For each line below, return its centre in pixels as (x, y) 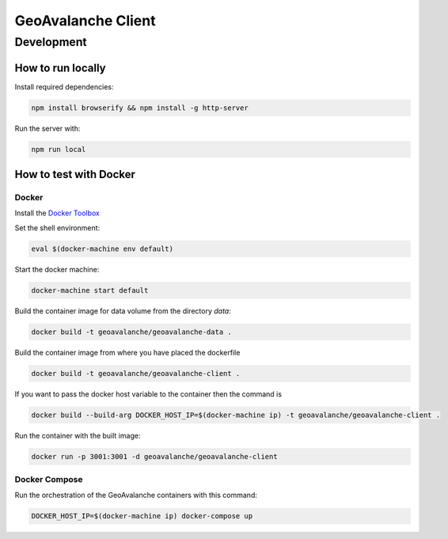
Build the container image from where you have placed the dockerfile (127, 352)
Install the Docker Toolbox (57, 213)
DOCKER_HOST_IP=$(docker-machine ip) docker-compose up (142, 516)
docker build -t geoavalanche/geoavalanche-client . (136, 373)
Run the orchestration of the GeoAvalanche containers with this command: (136, 495)
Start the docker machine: (57, 269)
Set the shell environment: (57, 228)
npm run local (59, 149)
